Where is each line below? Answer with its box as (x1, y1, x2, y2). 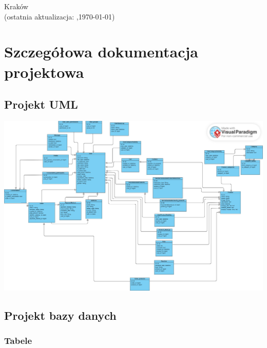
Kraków (4, 1, 29, 11)
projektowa (4, 61, 84, 82)
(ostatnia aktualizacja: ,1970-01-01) (4, 11, 115, 22)
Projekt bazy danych (4, 308, 117, 323)
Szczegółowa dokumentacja (4, 41, 198, 62)
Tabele (4, 334, 32, 347)
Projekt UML (4, 96, 78, 112)
